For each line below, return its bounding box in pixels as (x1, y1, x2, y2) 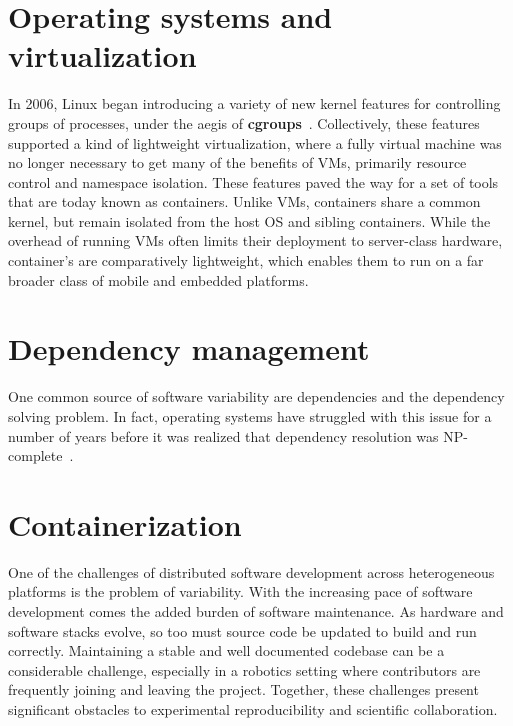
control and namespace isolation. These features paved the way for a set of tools (8, 171, 499, 192)
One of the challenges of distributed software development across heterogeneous (8, 561, 495, 582)
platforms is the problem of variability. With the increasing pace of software (8, 581, 473, 602)
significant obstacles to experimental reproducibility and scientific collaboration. (8, 699, 498, 720)
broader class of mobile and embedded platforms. (8, 269, 309, 290)
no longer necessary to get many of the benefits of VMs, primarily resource (8, 152, 467, 173)
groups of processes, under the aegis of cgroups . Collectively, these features (8, 112, 480, 133)
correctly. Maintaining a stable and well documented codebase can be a (8, 640, 445, 661)
